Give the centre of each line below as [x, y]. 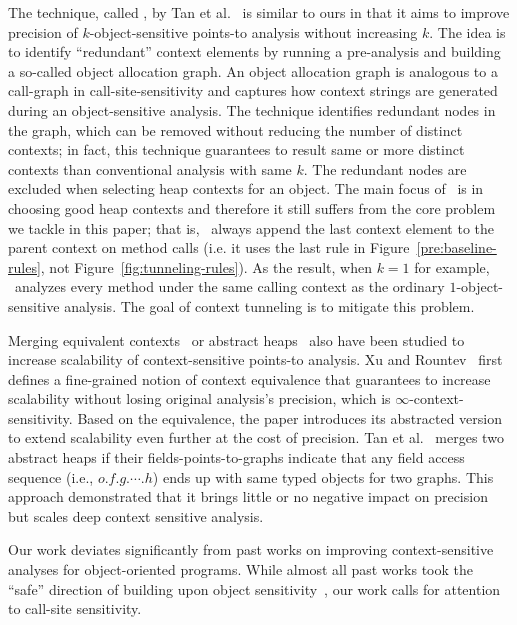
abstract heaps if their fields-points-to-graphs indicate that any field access [236, 457]
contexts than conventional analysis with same [150, 168]
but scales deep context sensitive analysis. [136, 515]
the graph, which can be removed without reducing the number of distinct [235, 129]
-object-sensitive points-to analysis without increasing [253, 31]
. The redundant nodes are [385, 168]
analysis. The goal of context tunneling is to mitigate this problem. [269, 305]
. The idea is [467, 31]
